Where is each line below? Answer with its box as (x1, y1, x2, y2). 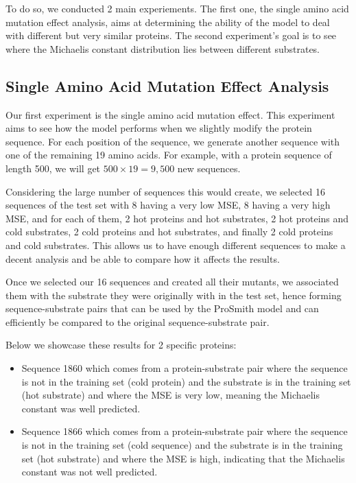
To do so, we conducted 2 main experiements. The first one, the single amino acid (5, 1, 349, 15)
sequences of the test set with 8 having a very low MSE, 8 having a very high (5, 198, 331, 212)
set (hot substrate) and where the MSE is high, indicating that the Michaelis (21, 451, 345, 465)
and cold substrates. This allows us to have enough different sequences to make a (5, 237, 346, 252)
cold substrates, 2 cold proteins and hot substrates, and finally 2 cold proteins (5, 224, 333, 239)
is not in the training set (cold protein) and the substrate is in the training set (21, 374, 351, 388)
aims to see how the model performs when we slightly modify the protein (5, 121, 312, 135)
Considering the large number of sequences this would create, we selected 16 (5, 184, 325, 198)
